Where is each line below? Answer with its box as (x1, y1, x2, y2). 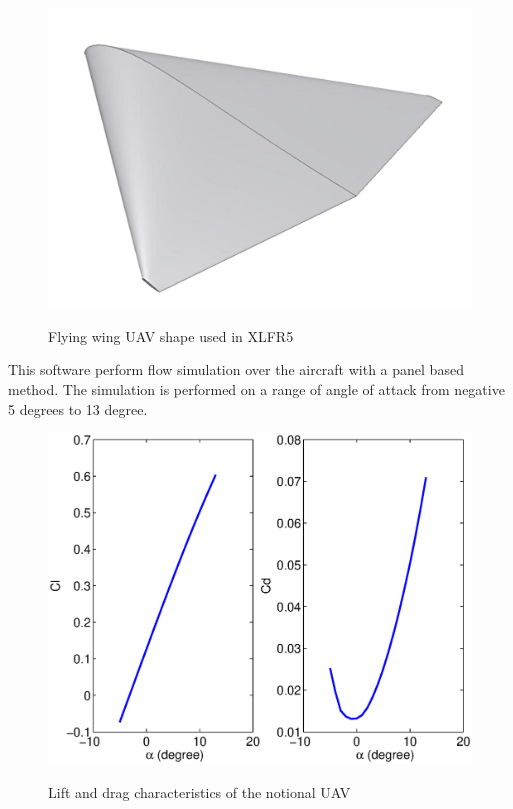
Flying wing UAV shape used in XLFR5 (48, 325, 294, 346)
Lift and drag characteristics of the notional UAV (48, 781, 351, 802)
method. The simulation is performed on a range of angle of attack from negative (8, 378, 505, 399)
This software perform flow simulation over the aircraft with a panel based (8, 359, 464, 380)
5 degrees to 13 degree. (8, 398, 148, 419)
